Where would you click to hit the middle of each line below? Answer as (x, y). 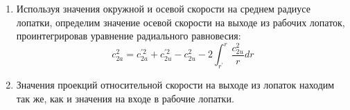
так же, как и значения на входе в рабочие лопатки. (125, 98)
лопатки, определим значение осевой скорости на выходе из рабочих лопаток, (181, 22)
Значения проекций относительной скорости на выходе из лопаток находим (175, 85)
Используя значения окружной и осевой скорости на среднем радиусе (163, 8)
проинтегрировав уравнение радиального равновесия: (129, 36)
